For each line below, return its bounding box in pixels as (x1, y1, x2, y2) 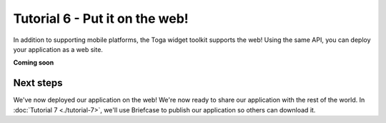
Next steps (13, 77, 63, 89)
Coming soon (13, 58, 54, 67)
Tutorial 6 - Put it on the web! (13, 11, 189, 26)
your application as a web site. (13, 45, 104, 53)
